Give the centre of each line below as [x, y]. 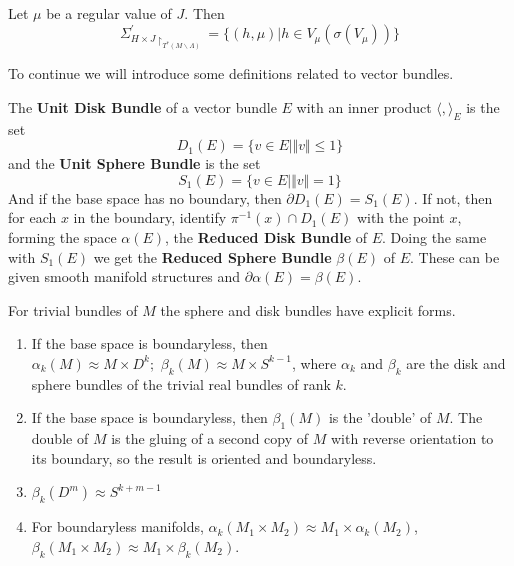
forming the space [62, 237]
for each [32, 217]
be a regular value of [109, 13]
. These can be [455, 256]
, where [314, 362]
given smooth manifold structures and [124, 276]
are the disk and [456, 362]
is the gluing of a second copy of [210, 438]
